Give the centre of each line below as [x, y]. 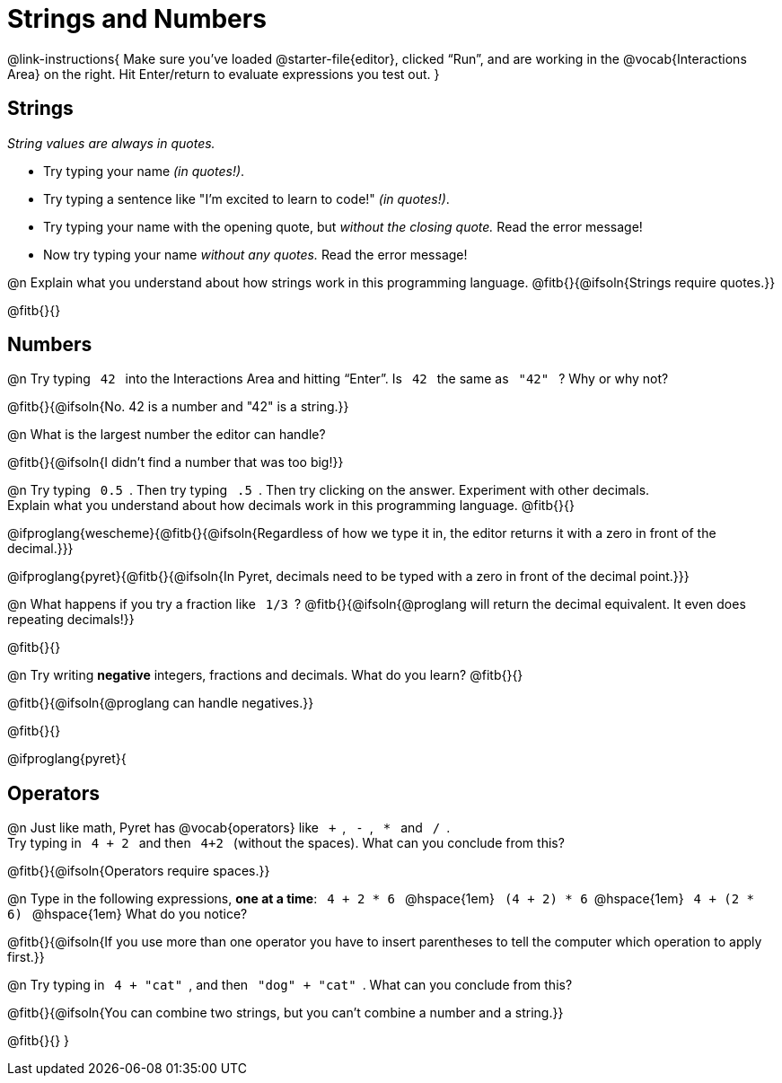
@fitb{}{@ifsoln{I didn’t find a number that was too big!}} [176, 462]
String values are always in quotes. [111, 143]
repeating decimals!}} [71, 620]
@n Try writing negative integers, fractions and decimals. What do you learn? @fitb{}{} [265, 675]
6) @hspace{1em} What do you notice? [127, 914]
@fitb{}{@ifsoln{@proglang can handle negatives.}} [161, 703]
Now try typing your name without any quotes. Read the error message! [255, 254]
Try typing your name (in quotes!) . [144, 171]
